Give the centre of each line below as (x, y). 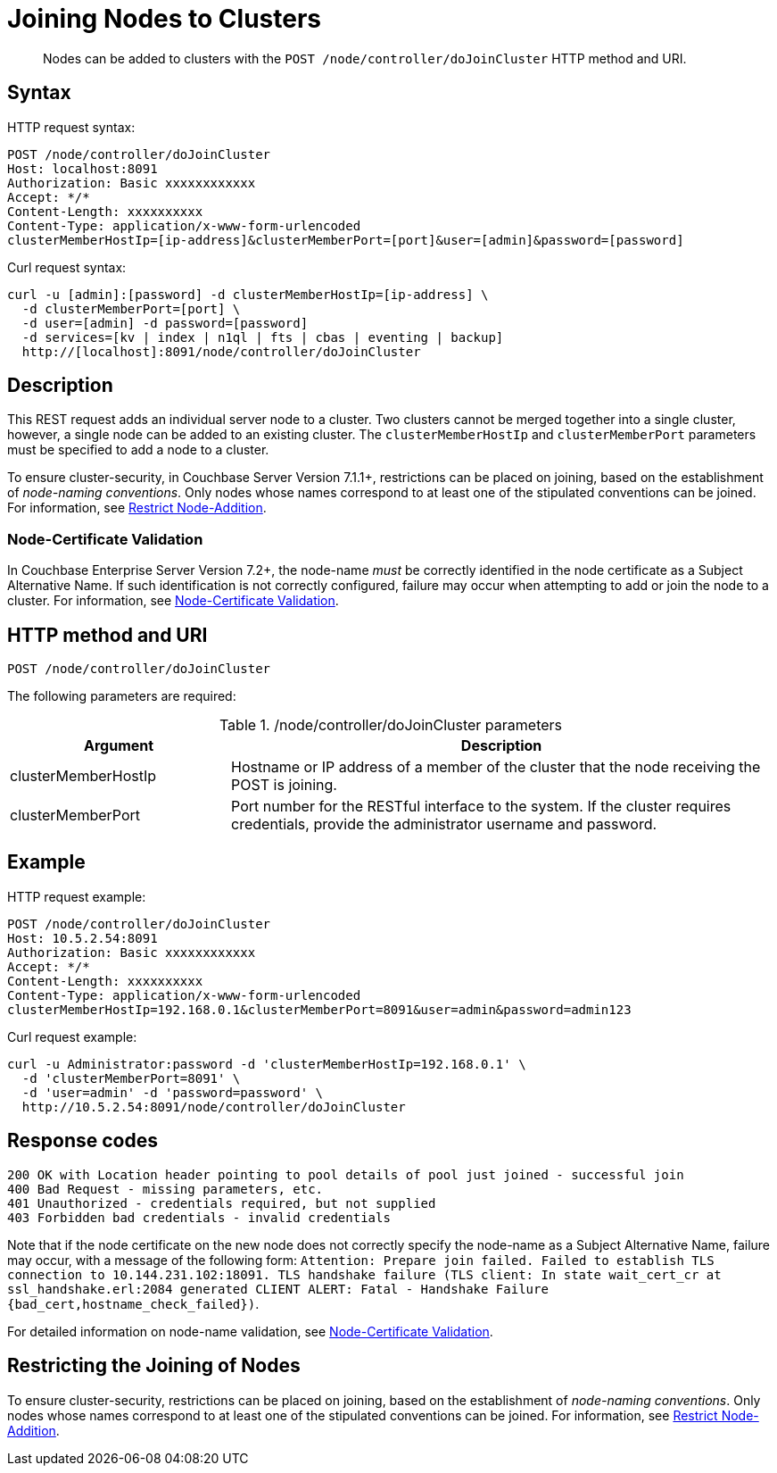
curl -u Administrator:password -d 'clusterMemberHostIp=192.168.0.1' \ (267, 1064)
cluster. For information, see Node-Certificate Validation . (173, 601)
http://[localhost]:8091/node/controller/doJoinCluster (221, 351)
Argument (119, 746)
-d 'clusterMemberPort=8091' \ (131, 1078)
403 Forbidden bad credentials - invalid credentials (199, 1217)
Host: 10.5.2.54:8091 (83, 938)
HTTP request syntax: (71, 127)
